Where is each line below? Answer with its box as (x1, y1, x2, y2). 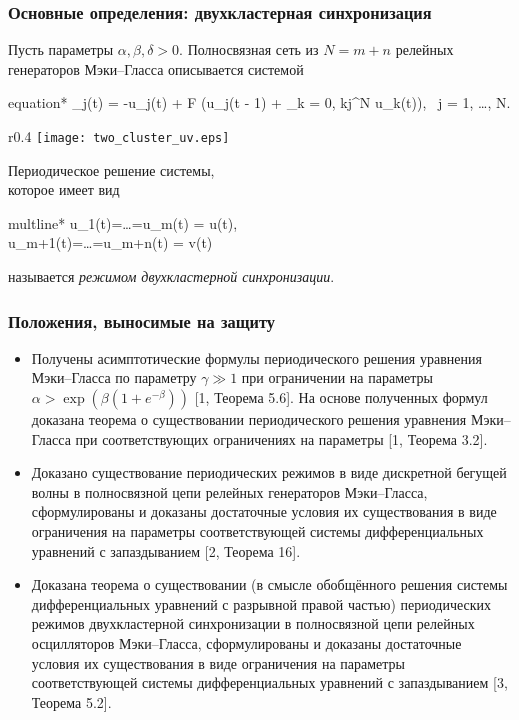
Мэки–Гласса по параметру (31, 367, 197, 388)
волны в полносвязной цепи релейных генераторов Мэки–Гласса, (31, 481, 428, 502)
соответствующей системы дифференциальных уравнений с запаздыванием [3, (31, 672, 508, 693)
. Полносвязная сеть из (179, 39, 319, 60)
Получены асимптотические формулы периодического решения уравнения (31, 347, 482, 368)
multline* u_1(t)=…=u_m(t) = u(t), (8, 212, 238, 233)
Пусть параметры (8, 39, 114, 60)
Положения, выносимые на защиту (8, 308, 275, 333)
